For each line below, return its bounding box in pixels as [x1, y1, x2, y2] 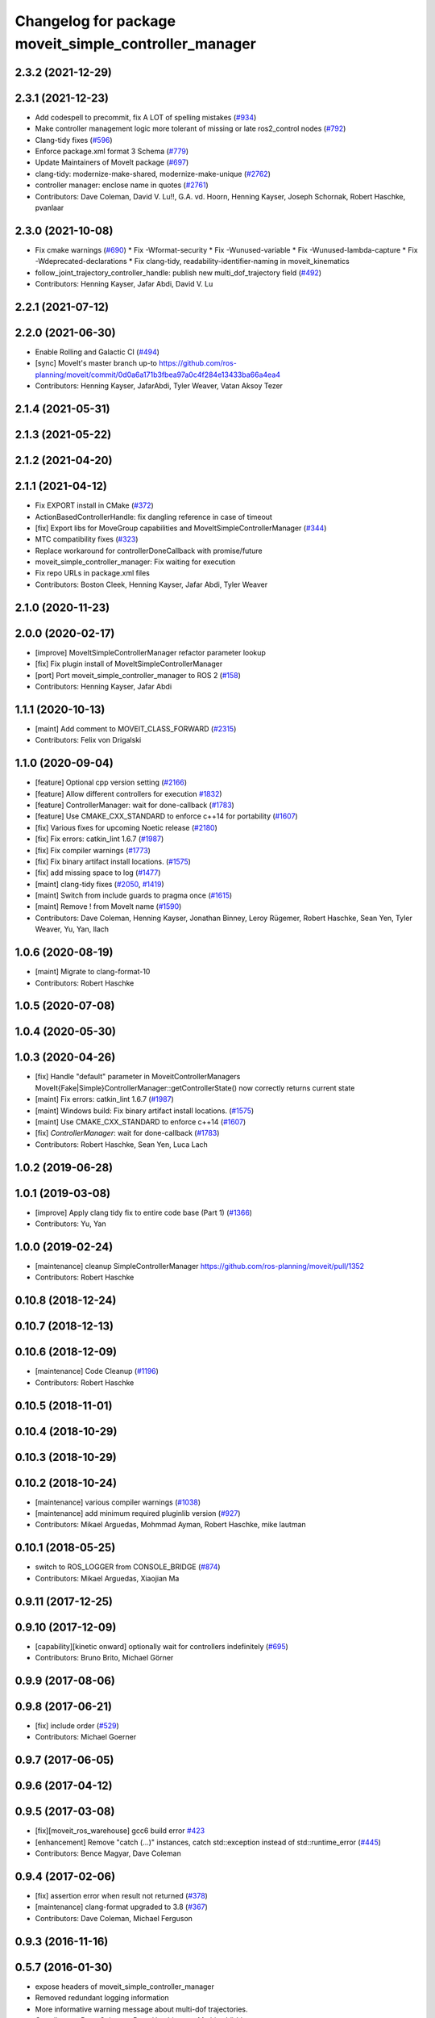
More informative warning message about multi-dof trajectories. [35, 2004, 249, 2014]
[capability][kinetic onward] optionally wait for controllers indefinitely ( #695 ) [35, 1641, 289, 1651]
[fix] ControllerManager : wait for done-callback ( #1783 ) [35, 1128, 220, 1138]
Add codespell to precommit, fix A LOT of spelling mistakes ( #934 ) [35, 112, 257, 122]
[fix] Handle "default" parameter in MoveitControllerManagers [35, 1072, 241, 1082]
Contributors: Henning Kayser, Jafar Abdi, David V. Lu [35, 279, 213, 289]
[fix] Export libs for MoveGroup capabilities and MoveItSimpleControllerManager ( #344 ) [35, 523, 327, 533]
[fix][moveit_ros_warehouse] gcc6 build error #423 [35, 1826, 205, 1836]
